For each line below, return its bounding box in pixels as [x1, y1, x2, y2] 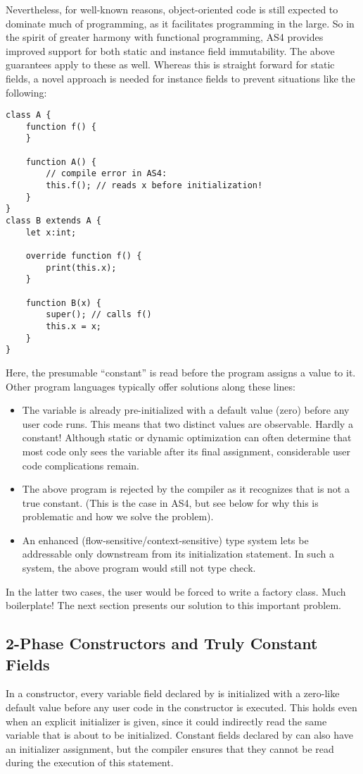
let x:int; [25, 227, 77, 238]
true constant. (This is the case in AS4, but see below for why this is [22, 495, 319, 510]
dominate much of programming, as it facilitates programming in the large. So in [6, 16, 355, 30]
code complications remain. [22, 457, 139, 472]
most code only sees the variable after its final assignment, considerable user [22, 443, 351, 458]
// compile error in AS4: [46, 168, 167, 179]
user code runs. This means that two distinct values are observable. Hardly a [22, 416, 353, 431]
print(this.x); [46, 262, 117, 273]
